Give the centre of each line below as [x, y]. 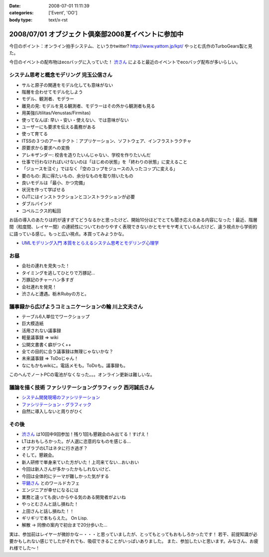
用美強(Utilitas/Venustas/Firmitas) [56, 113]
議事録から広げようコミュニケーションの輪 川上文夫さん [76, 306]
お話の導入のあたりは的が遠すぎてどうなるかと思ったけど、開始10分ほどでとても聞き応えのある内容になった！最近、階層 [133, 220]
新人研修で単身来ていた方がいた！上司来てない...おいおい [80, 462]
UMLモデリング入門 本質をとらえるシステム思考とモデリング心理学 [90, 243]
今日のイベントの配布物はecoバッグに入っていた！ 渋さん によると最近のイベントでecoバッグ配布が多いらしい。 [125, 62]
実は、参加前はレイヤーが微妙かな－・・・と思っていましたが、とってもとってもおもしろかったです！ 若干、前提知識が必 [133, 534]
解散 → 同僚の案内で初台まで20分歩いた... [65, 525]
